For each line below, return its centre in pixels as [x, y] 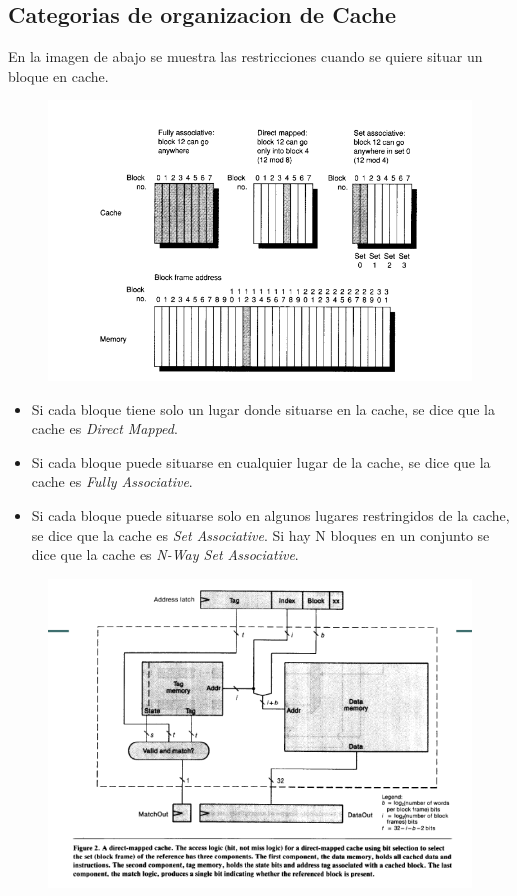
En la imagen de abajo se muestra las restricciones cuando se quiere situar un [245, 56]
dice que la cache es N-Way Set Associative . [165, 554]
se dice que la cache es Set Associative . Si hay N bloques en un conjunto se [260, 534]
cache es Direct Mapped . [104, 428]
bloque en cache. [58, 75]
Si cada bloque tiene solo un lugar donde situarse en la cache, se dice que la [263, 408]
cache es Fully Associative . [112, 481]
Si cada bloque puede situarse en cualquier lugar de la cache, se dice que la [261, 461]
